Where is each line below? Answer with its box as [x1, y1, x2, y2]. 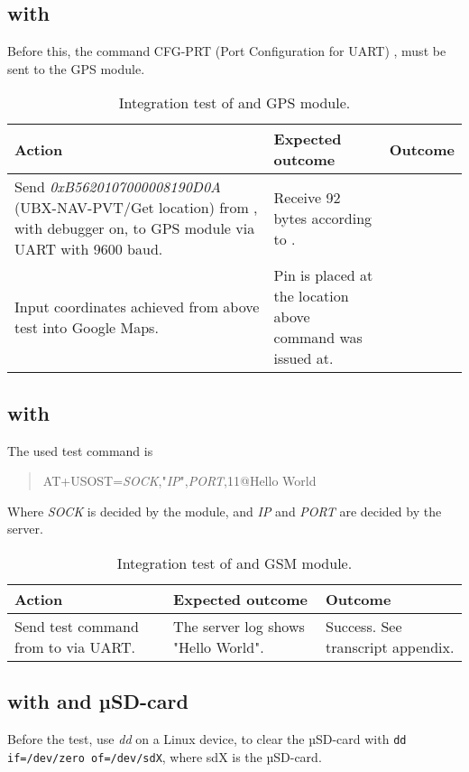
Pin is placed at [273, 265, 373, 286]
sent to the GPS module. [7, 59, 145, 78]
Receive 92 [273, 186, 341, 208]
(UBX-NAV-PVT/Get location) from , [14, 197, 258, 219]
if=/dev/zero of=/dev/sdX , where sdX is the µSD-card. [7, 747, 322, 766]
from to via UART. [14, 636, 136, 657]
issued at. [273, 348, 334, 369]
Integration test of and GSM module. [116, 552, 353, 573]
